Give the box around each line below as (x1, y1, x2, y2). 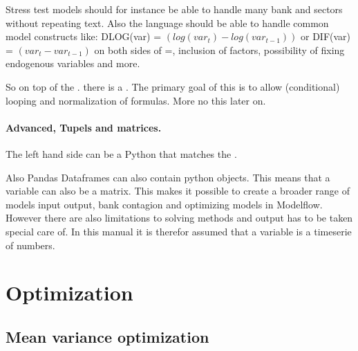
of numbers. (6, 237, 55, 252)
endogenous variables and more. (6, 56, 140, 71)
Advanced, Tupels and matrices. (6, 120, 162, 134)
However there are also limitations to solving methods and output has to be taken (6, 210, 353, 225)
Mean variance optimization (6, 325, 209, 347)
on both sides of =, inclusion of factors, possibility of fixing (94, 42, 345, 57)
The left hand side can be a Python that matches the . (6, 146, 237, 161)
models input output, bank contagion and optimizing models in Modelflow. (6, 197, 323, 211)
